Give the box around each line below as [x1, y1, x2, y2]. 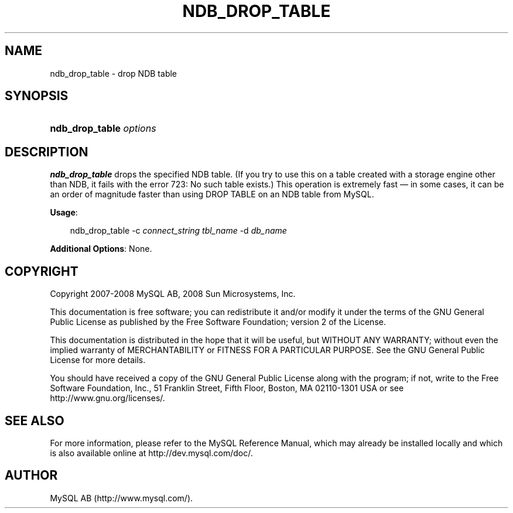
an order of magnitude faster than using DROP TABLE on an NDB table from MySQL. [50, 189, 374, 200]
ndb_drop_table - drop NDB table [50, 68, 177, 78]
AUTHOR [5, 468, 58, 483]
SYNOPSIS [5, 88, 69, 104]
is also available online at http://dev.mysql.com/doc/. [50, 447, 253, 458]
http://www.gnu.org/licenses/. [50, 393, 165, 403]
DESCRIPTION [5, 144, 88, 159]
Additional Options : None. [50, 244, 152, 254]
